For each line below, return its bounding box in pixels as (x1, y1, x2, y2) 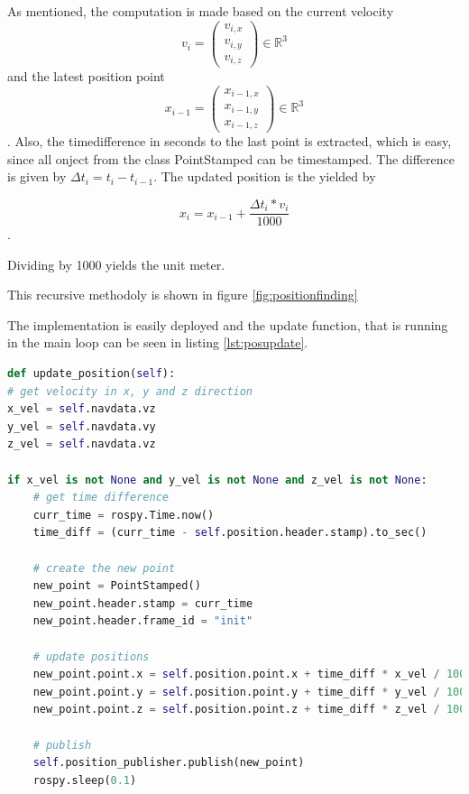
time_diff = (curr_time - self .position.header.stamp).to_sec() (32, 526, 428, 540)
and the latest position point (7, 67, 165, 86)
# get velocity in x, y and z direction (7, 384, 253, 398)
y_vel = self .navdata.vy (7, 420, 156, 433)
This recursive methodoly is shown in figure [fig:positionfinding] (7, 285, 358, 304)
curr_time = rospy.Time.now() (32, 508, 215, 522)
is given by (7, 167, 67, 186)
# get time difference (32, 491, 169, 504)
